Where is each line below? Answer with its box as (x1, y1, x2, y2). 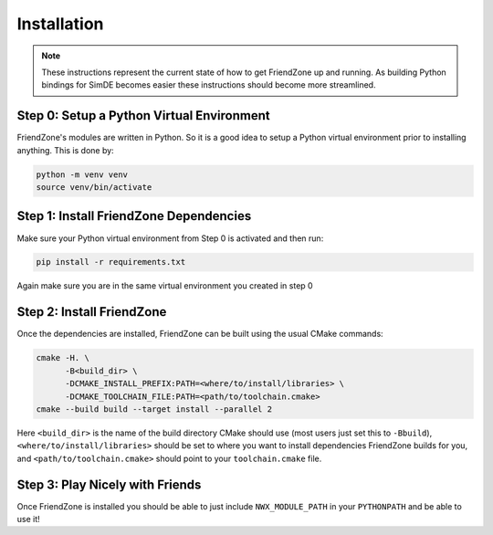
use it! (16, 513, 40, 524)
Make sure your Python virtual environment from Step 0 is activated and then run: (16, 233, 324, 244)
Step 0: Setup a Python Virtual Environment (16, 108, 270, 123)
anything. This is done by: (16, 144, 114, 155)
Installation (16, 14, 104, 34)
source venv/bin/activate (36, 183, 152, 192)
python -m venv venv (36, 169, 128, 180)
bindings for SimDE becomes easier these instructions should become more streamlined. (41, 79, 376, 90)
